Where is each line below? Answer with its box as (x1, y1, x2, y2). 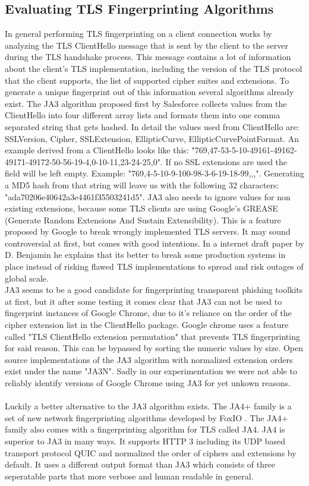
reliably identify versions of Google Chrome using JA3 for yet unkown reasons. (5, 377, 291, 389)
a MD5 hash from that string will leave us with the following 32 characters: (5, 178, 279, 191)
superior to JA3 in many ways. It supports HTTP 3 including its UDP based (5, 434, 285, 447)
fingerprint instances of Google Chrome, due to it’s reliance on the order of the (5, 307, 292, 319)
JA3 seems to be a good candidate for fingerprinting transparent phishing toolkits (5, 283, 303, 296)
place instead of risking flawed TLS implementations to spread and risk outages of (5, 260, 304, 273)
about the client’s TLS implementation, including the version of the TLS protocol (5, 62, 302, 74)
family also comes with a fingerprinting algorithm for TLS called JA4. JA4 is (5, 423, 285, 435)
